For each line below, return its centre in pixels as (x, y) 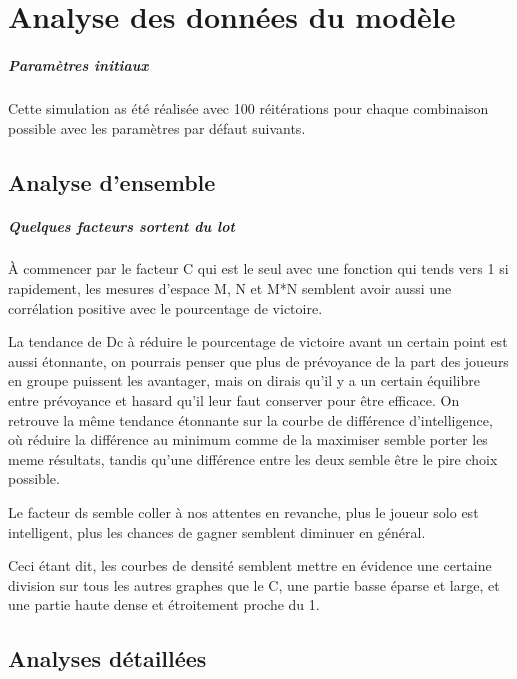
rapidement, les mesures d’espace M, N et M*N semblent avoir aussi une (230, 288)
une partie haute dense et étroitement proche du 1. (164, 604)
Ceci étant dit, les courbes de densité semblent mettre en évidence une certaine (250, 565)
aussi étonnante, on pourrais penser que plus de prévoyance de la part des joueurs (258, 360)
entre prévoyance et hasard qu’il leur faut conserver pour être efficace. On (234, 400)
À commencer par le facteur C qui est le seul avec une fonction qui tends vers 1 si (258, 268)
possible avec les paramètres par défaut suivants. (157, 127)
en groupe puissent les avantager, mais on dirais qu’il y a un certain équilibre (244, 380)
